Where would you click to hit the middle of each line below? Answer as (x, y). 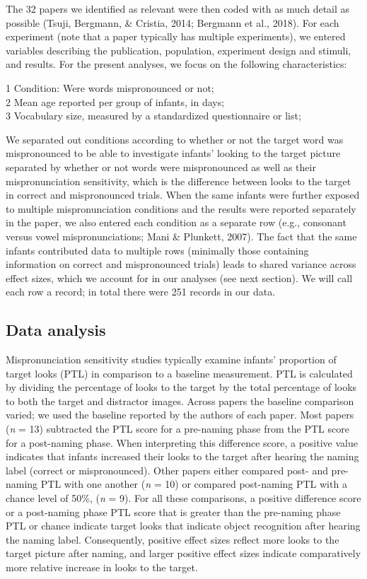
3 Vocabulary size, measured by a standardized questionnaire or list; (153, 116)
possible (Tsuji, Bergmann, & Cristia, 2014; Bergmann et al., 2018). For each (173, 22)
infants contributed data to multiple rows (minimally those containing (157, 250)
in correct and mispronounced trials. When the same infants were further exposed (183, 195)
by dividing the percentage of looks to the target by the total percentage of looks (181, 387)
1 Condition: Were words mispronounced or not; (110, 87)
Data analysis (56, 330)
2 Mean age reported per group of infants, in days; (115, 101)
